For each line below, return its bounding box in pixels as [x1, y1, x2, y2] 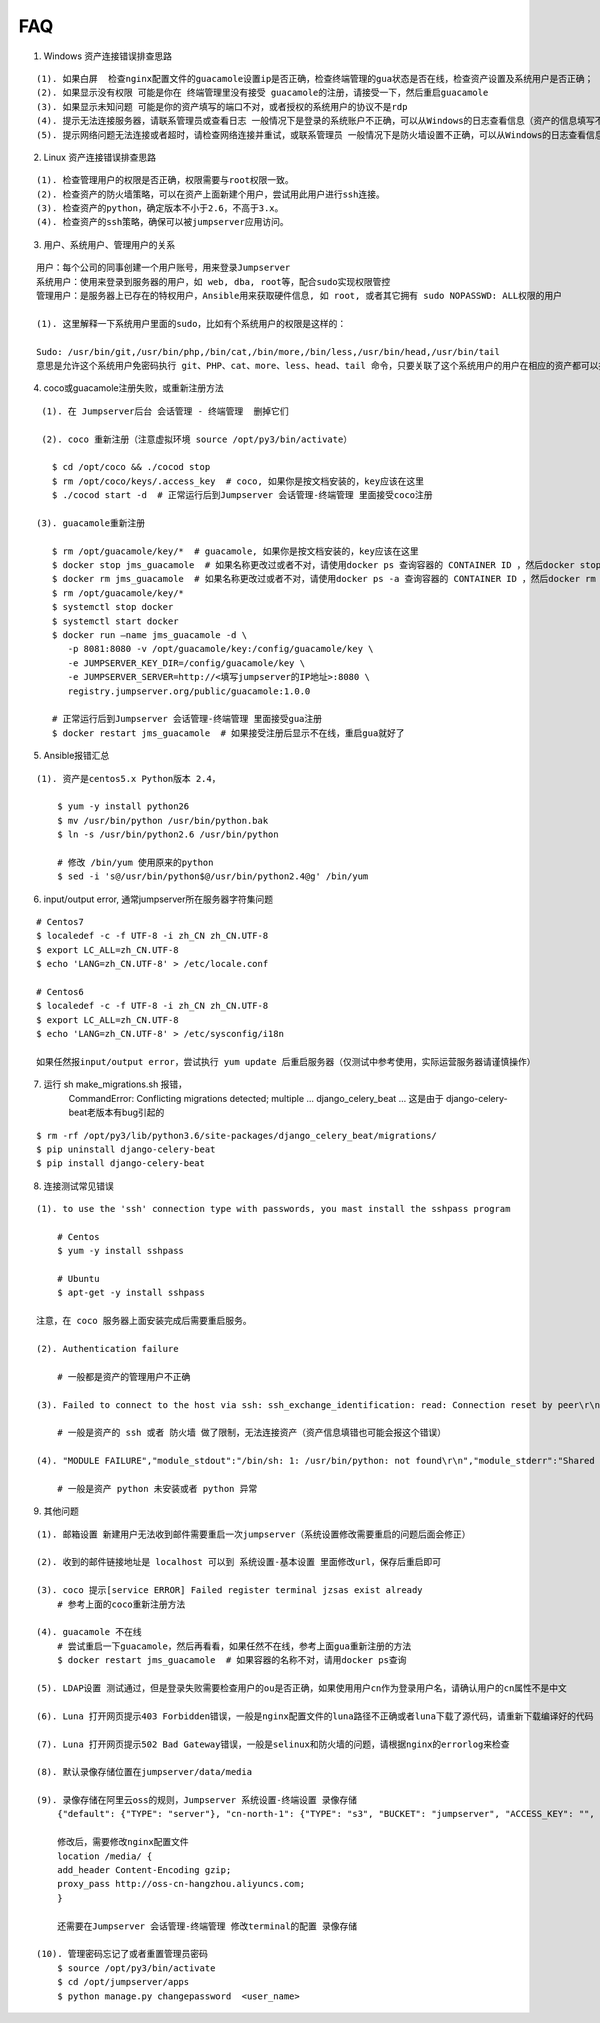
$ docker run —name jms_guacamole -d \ [51, 630, 248, 640]
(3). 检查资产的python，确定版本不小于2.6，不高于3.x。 [36, 203, 284, 214]
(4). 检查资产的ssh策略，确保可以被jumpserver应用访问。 [36, 216, 289, 228]
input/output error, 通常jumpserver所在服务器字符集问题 [43, 893, 274, 905]
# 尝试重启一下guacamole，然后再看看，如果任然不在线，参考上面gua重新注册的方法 [56, 1640, 412, 1652]
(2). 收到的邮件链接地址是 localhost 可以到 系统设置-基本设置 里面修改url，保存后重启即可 [36, 1556, 442, 1568]
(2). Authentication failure [36, 1343, 179, 1354]
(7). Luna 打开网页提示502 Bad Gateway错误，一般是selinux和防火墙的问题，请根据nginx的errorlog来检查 [36, 1738, 510, 1750]
